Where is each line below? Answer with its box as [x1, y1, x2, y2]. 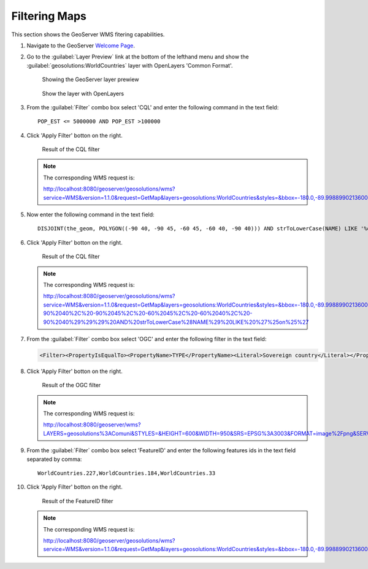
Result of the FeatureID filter [42, 497, 113, 504]
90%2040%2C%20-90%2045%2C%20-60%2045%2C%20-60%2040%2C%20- [43, 310, 253, 317]
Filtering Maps [11, 9, 87, 23]
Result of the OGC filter [42, 382, 101, 389]
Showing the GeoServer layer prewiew [42, 76, 139, 83]
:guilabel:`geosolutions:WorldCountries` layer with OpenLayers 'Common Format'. [26, 61, 233, 69]
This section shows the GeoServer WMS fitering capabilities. [11, 31, 165, 38]
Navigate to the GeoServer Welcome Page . [26, 42, 135, 49]
